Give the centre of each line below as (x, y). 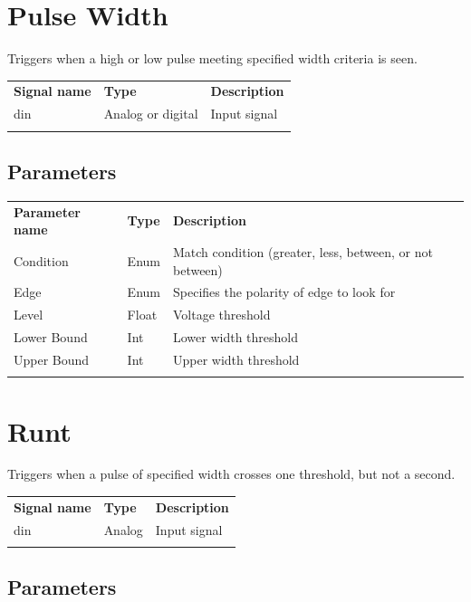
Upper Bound (52, 360)
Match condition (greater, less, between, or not (303, 252)
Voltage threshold (221, 315)
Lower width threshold (235, 337)
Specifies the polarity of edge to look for (284, 292)
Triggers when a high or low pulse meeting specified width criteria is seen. (212, 58)
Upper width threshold (236, 360)
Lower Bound (51, 337)
